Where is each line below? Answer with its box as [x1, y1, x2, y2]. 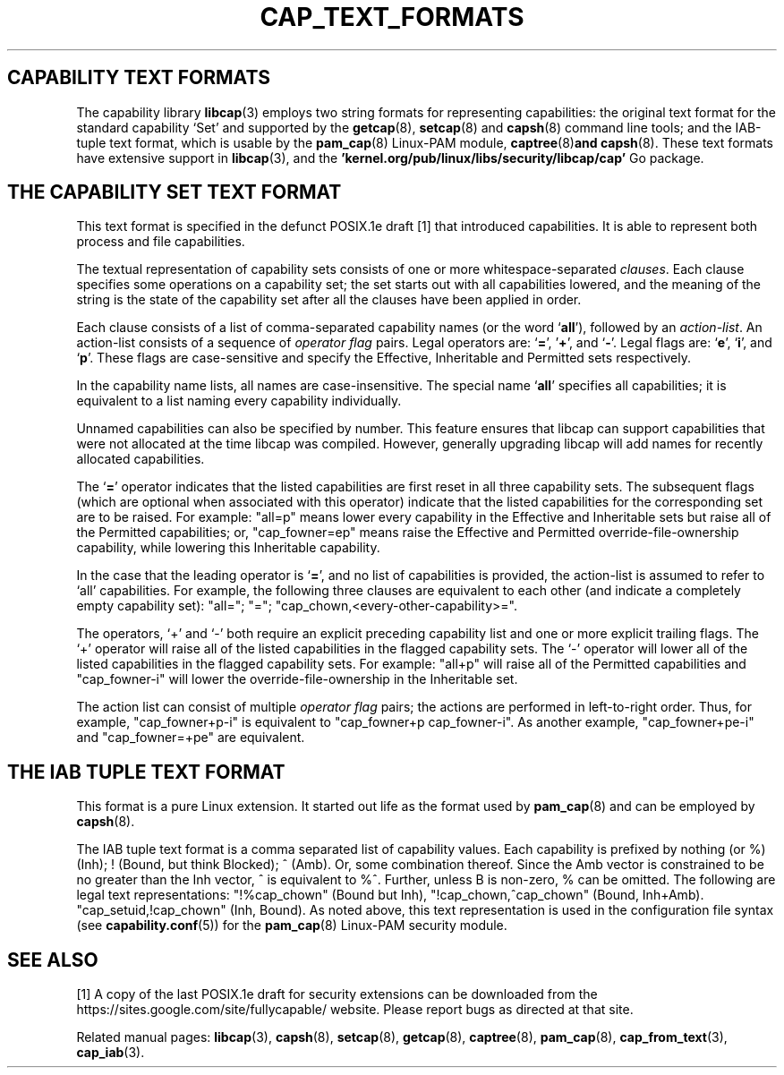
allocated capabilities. [76, 451, 205, 467]
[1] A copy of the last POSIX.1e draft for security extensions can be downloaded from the [76, 986, 598, 1002]
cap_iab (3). [76, 1045, 145, 1061]
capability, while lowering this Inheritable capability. [76, 540, 380, 556]
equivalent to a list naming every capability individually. [76, 393, 402, 409]
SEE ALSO [7, 948, 98, 971]
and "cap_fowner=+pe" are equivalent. [76, 729, 305, 746]
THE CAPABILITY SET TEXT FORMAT [7, 181, 342, 204]
